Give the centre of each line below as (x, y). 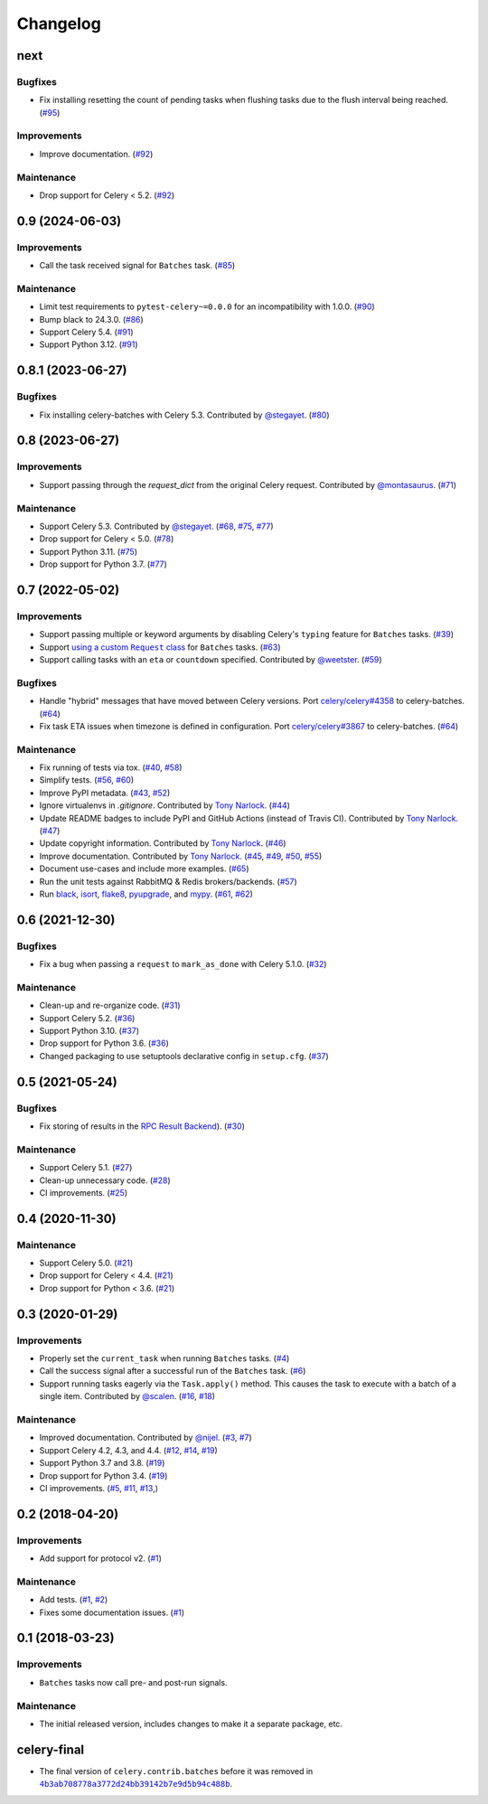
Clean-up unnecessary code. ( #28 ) (105, 1180)
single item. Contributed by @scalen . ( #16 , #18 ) (127, 1396)
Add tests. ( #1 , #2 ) (74, 1600)
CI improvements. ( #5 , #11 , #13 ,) (99, 1488)
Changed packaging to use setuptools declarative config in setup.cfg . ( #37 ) (184, 1056)
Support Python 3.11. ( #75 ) (88, 551)
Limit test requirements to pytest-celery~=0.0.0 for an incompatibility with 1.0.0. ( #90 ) (207, 306)
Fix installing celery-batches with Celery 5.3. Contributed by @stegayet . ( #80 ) (184, 415)
